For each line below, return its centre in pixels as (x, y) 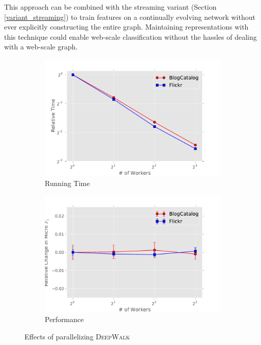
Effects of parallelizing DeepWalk (77, 336)
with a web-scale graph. (41, 47)
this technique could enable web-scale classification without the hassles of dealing (130, 36)
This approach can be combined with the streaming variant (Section (110, 7)
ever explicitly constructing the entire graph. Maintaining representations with (126, 27)
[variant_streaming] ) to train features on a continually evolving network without (130, 17)
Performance (64, 319)
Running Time (67, 183)
